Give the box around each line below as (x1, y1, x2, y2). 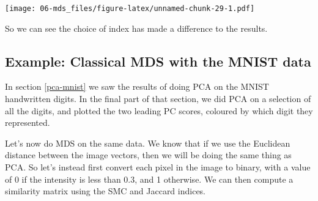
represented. (5, 116, 50, 129)
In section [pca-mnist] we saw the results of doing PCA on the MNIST (5, 80, 269, 93)
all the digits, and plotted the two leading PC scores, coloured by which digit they (5, 104, 313, 117)
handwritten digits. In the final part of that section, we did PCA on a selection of (5, 92, 311, 105)
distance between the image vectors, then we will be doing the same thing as (5, 148, 292, 161)
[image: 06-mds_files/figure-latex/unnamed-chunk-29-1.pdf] (5, 4, 255, 13)
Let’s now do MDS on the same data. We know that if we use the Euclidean (5, 136, 290, 149)
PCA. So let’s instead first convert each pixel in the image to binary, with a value (5, 161, 311, 174)
